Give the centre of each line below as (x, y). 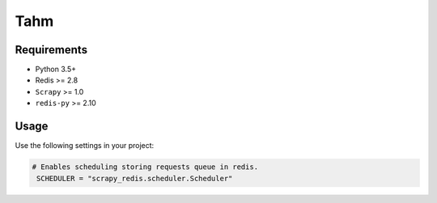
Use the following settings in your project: (85, 146)
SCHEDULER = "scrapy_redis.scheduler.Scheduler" (135, 178)
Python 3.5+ (56, 70)
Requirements (51, 50)
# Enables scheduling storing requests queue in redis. (145, 167)
